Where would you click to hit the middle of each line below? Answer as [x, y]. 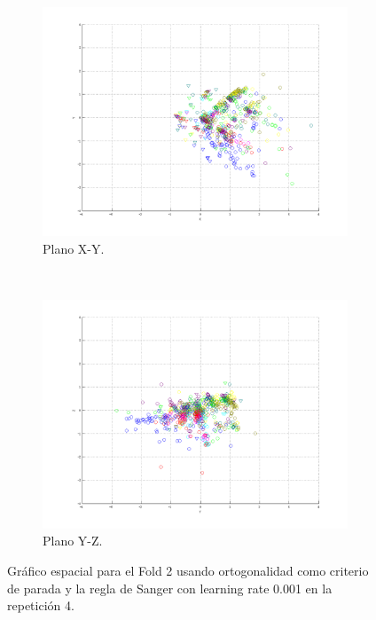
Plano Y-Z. [73, 541]
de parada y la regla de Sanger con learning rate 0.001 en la [170, 588]
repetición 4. [41, 605]
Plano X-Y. [74, 248]
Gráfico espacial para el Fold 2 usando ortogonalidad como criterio [188, 570]
